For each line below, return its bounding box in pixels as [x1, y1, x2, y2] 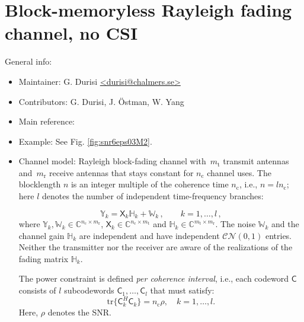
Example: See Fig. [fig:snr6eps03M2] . [18, 135, 152, 147]
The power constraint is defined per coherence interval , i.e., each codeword [18, 272, 289, 285]
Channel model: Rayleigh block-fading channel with [18, 155, 206, 167]
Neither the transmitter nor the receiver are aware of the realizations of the [18, 241, 293, 253]
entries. [265, 229, 292, 241]
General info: [5, 55, 52, 68]
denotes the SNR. [47, 306, 111, 318]
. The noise [215, 218, 256, 230]
